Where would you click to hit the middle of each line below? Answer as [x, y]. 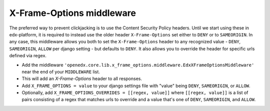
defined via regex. [28, 56]
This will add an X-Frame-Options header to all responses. [82, 79]
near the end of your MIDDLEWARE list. [61, 72]
